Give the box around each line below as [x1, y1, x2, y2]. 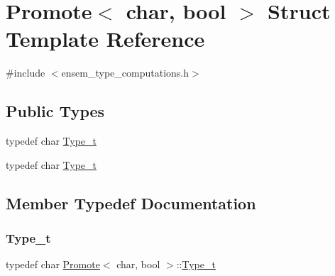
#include [6, 65, 45, 80]
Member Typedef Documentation [6, 192, 256, 214]
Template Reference [6, 24, 205, 53]
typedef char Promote [6, 257, 100, 272]
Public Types [6, 100, 105, 122]
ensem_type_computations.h [61, 65, 189, 80]
